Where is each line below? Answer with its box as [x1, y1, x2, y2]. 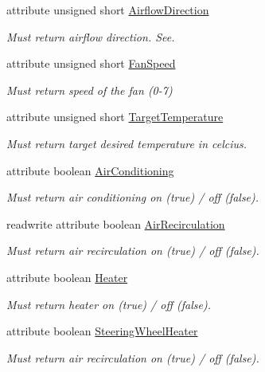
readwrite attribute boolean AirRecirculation [6, 215, 225, 232]
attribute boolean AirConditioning [6, 162, 174, 178]
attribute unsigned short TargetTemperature [6, 108, 224, 125]
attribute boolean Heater [6, 268, 128, 285]
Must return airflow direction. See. [6, 28, 175, 45]
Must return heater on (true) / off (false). [6, 296, 211, 312]
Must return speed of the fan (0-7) [6, 81, 173, 98]
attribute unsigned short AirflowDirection [6, 2, 209, 18]
